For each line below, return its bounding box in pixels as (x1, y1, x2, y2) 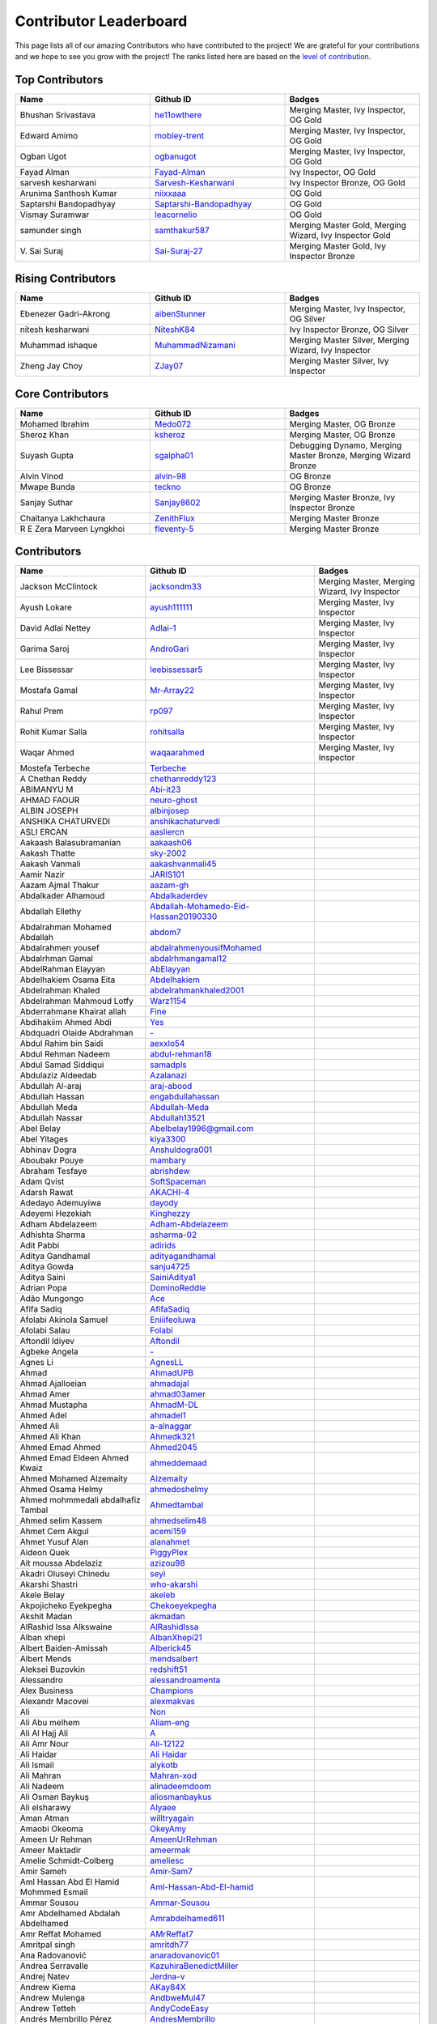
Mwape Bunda (19, 481, 76, 492)
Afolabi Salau (19, 1325, 70, 1336)
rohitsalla (150, 726, 185, 738)
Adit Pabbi (19, 1239, 60, 1251)
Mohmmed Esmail (19, 1886, 88, 1898)
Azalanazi (150, 1069, 188, 1081)
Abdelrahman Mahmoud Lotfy (19, 996, 134, 1007)
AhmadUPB (150, 1367, 194, 1379)
